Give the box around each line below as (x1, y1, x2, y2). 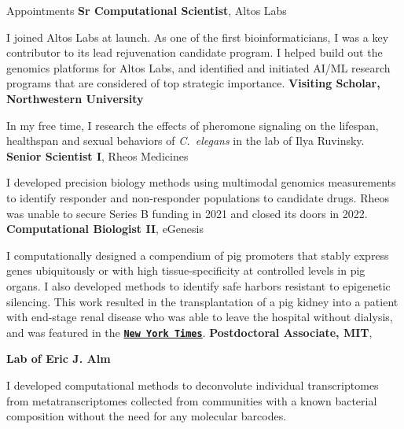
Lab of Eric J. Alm (6, 350, 111, 367)
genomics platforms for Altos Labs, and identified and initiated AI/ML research (6, 59, 391, 76)
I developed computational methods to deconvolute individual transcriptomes (6, 376, 379, 393)
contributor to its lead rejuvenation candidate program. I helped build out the (6, 44, 383, 61)
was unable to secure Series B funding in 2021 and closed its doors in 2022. (6, 205, 368, 221)
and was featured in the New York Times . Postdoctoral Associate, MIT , (6, 324, 373, 340)
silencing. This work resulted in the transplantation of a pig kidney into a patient (6, 293, 398, 309)
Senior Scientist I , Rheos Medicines (6, 147, 189, 164)
